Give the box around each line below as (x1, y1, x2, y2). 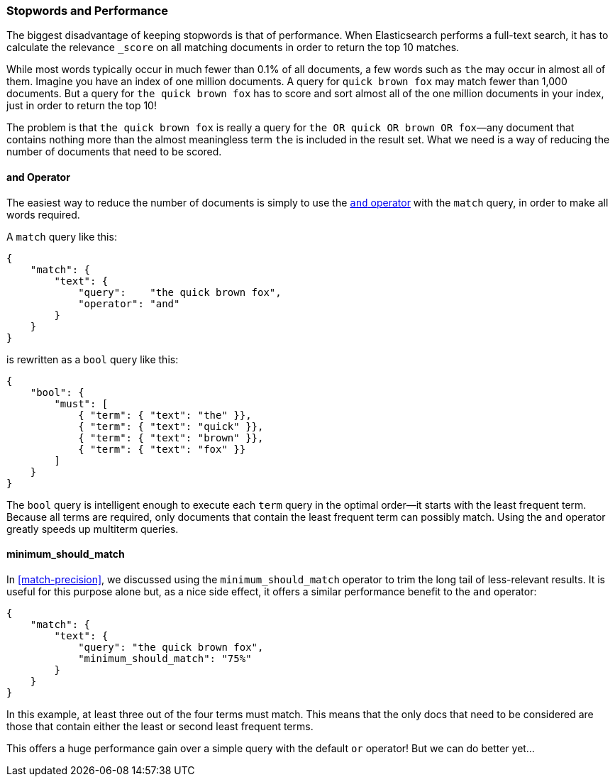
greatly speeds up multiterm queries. (6, 522, 179, 535)
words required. (6, 208, 80, 221)
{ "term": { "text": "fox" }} (78, 443, 246, 455)
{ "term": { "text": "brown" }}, (78, 431, 264, 444)
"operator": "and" (78, 297, 180, 309)
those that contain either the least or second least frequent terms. (6, 720, 314, 732)
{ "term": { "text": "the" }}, (78, 409, 252, 421)
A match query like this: (6, 230, 117, 243)
